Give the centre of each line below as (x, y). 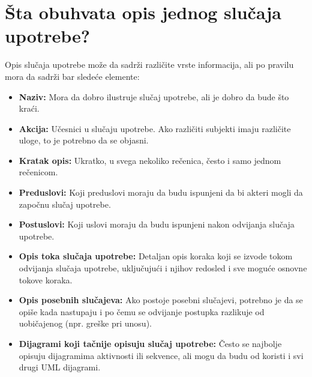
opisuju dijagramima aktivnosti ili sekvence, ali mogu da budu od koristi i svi (161, 355)
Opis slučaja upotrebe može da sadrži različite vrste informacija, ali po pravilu (149, 65)
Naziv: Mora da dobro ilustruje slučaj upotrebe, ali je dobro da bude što (154, 96)
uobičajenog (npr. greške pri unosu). (85, 323)
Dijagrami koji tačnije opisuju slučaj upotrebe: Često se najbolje (150, 343)
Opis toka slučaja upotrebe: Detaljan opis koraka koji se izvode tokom (156, 256)
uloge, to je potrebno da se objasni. (84, 140)
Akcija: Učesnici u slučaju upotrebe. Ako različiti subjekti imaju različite (155, 128)
